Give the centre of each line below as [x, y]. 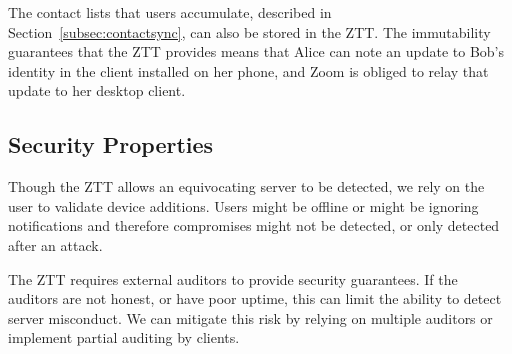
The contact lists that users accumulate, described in [170, 12]
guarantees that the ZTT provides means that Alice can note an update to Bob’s [256, 51]
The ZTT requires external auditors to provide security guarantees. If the [233, 278]
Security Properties [111, 144]
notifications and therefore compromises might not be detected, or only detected [254, 225]
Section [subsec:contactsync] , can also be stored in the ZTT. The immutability [249, 31]
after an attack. [55, 244]
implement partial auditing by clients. [124, 337]
